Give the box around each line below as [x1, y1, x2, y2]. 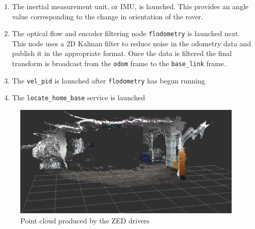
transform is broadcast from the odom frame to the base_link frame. [12, 58, 226, 69]
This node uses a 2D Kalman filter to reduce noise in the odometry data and [12, 38, 251, 48]
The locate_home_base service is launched [12, 92, 145, 103]
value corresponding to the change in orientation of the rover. [12, 11, 203, 21]
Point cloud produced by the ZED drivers [20, 215, 150, 225]
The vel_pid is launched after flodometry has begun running [12, 75, 205, 85]
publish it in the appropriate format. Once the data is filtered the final [12, 48, 232, 59]
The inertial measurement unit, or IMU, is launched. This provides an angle [12, 1, 248, 11]
